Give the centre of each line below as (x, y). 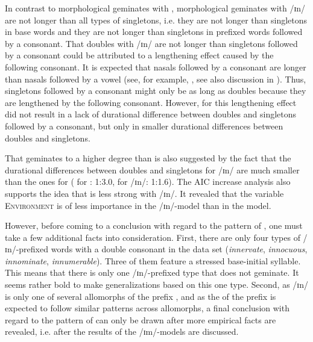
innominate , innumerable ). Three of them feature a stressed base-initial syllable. (153, 260)
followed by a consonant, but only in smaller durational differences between (144, 126)
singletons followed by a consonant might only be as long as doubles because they (156, 91)
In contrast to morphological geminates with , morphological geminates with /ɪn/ (155, 8)
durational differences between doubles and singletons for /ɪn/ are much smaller (152, 169)
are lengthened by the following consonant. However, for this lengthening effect (151, 102)
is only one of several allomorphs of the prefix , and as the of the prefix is (141, 296)
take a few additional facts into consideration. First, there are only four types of (153, 237)
